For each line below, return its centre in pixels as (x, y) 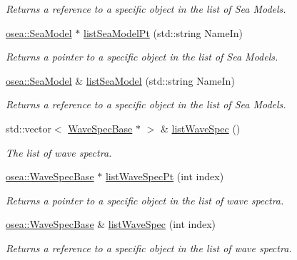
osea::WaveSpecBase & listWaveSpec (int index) (111, 224)
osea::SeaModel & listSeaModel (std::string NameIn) (120, 80)
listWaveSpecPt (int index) (165, 176)
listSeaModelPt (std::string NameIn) (163, 32)
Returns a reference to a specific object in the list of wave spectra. (149, 248)
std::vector (29, 128)
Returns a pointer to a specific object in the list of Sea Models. (142, 57)
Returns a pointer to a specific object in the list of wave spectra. (145, 200)
